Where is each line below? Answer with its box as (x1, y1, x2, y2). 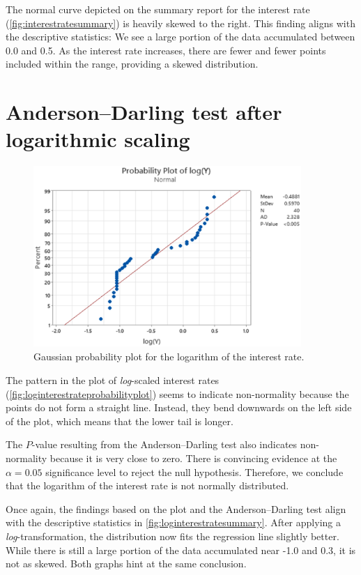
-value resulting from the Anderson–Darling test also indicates (31, 437, 298, 452)
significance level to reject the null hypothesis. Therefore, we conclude (45, 464, 344, 479)
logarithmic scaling (6, 125, 190, 153)
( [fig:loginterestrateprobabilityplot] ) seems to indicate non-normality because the (6, 386, 349, 401)
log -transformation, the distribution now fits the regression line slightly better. (6, 528, 339, 543)
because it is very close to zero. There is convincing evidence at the (49, 450, 337, 465)
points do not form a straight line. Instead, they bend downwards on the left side (6, 400, 352, 415)
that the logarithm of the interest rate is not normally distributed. (6, 478, 289, 493)
